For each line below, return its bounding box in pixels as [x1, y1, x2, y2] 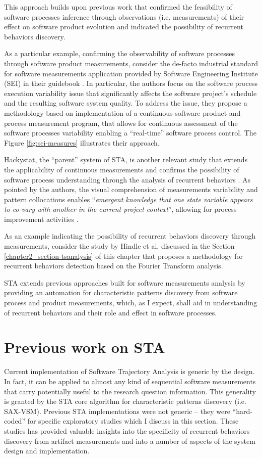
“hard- [232, 405, 252, 416]
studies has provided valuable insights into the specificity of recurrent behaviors [4, 425, 250, 436]
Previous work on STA [4, 337, 165, 357]
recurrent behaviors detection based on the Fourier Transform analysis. [4, 260, 223, 271]
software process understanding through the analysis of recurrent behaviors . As [4, 174, 251, 185]
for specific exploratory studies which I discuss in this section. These [27, 416, 239, 426]
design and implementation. [4, 445, 90, 456]
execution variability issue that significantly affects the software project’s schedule [4, 87, 257, 98]
